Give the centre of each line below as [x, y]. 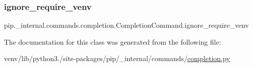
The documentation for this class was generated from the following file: [113, 41]
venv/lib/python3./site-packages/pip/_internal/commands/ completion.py [117, 58]
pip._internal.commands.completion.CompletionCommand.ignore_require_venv [126, 25]
